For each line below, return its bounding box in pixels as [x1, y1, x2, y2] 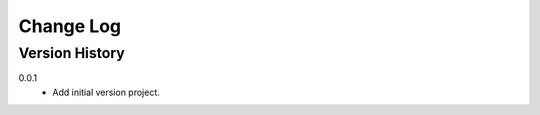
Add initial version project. [52, 86, 160, 98]
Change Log [18, 15, 122, 37]
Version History [18, 44, 125, 62]
